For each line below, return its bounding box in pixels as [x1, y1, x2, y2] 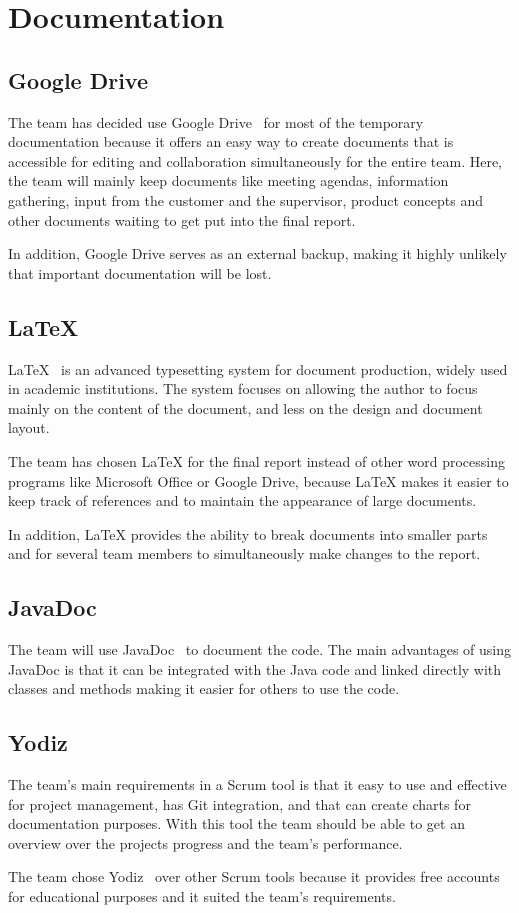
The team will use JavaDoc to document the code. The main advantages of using [8, 639, 512, 660]
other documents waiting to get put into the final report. [8, 209, 356, 230]
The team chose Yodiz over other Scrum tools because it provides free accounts [8, 866, 500, 887]
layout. [8, 417, 50, 438]
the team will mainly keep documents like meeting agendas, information [8, 170, 449, 191]
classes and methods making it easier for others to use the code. [8, 678, 400, 699]
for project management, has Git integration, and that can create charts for [8, 793, 471, 814]
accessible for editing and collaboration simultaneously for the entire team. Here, [8, 150, 503, 171]
